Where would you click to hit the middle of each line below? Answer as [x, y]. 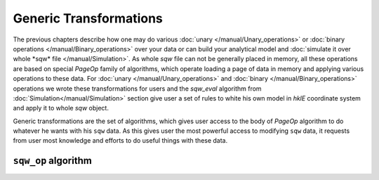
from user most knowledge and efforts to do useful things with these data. [120, 141]
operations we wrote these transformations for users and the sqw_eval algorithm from [138, 89]
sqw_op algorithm [53, 161]
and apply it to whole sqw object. [61, 108]
